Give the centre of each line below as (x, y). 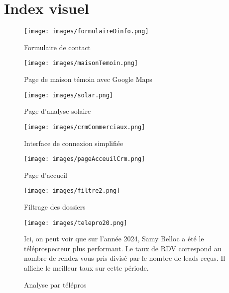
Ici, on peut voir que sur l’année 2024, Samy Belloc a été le (114, 239)
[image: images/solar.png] (68, 95)
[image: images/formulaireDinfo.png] (86, 32)
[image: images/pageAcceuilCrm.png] (85, 159)
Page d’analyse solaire (57, 111)
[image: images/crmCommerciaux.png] (85, 127)
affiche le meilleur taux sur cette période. (86, 268)
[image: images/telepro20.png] (76, 223)
